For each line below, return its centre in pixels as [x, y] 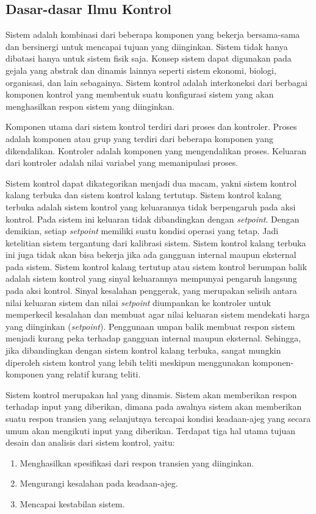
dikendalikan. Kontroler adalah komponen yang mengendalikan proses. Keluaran [156, 150]
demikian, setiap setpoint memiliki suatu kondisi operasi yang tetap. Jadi [142, 231]
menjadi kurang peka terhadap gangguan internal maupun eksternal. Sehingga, [153, 338]
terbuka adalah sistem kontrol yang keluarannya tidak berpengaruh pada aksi [151, 206]
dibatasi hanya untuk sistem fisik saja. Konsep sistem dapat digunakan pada [149, 58]
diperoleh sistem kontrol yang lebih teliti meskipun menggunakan [128, 362]
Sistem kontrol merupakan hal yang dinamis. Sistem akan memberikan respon [151, 394]
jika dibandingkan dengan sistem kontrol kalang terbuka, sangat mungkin [143, 350]
